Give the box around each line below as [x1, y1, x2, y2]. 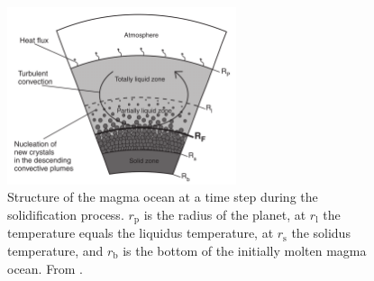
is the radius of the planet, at [143, 204, 306, 223]
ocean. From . [7, 258, 83, 277]
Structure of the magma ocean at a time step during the [7, 187, 318, 206]
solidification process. [7, 204, 124, 223]
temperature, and [7, 240, 104, 259]
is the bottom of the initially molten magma [123, 240, 367, 259]
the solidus [291, 223, 351, 242]
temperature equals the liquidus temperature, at [7, 223, 274, 242]
